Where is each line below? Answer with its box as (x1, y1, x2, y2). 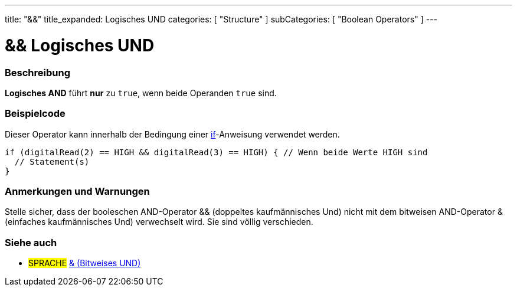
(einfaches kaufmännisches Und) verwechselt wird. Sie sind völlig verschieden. (5, 217, 313, 227)
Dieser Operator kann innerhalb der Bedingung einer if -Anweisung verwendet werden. (5, 129, 340, 139)
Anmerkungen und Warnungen (5, 185, 150, 197)
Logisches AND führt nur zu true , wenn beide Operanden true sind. (5, 87, 277, 98)
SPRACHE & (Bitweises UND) (28, 258, 141, 269)
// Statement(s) (14, 156, 90, 166)
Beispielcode (5, 107, 66, 120)
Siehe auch (5, 236, 57, 249)
